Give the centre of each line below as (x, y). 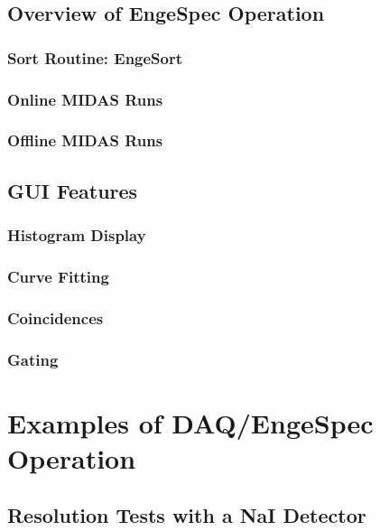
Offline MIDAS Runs (85, 140)
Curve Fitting (58, 276)
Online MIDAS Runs (85, 99)
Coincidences (56, 317)
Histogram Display (77, 235)
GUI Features (73, 190)
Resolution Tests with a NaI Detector (187, 515)
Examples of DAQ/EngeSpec (190, 422)
